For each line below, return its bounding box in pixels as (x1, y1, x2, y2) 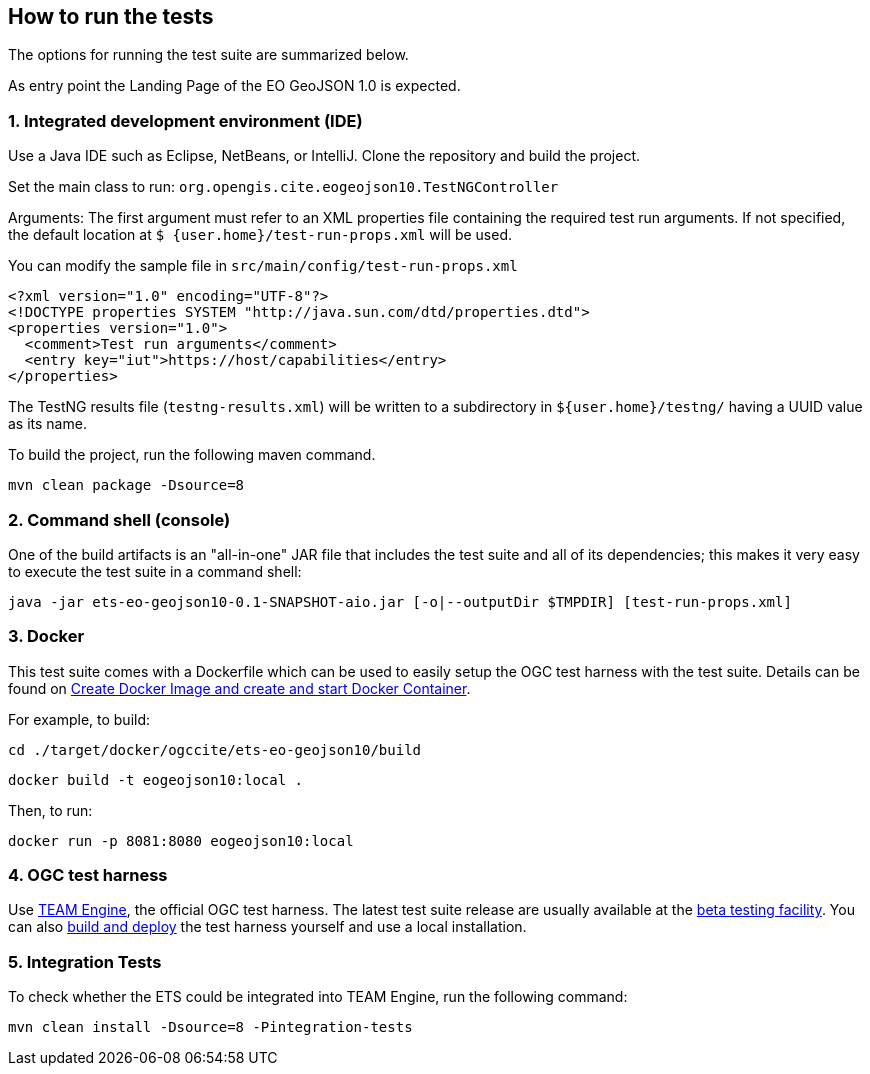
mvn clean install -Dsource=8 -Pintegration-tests (8, 1019, 413, 1036)
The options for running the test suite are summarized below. (8, 46, 409, 64)
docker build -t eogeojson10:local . (8, 771, 304, 788)
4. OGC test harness (8, 865, 168, 886)
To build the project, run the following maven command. (8, 446, 376, 464)
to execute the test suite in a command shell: (8, 562, 302, 580)
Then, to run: (8, 801, 93, 819)
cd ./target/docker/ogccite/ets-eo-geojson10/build (8, 741, 422, 758)
